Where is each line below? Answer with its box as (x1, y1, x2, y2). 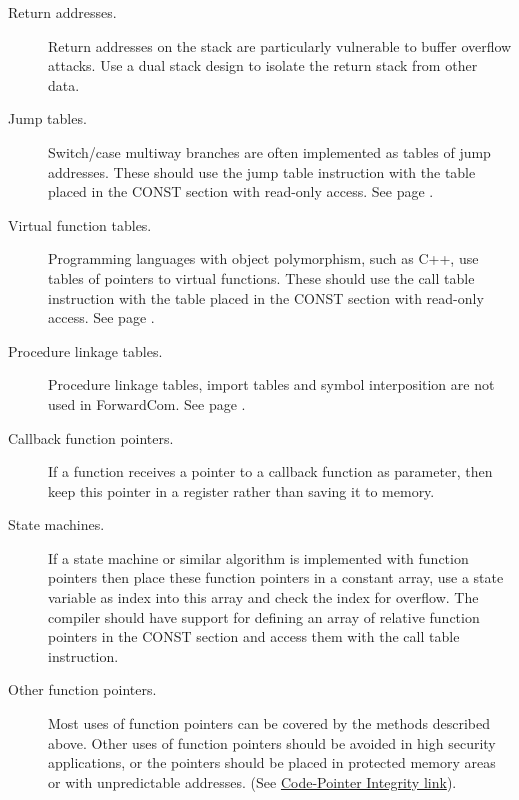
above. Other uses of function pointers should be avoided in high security (48, 732, 496, 753)
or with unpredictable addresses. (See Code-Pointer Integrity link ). (48, 771, 457, 792)
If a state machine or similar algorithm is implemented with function (48, 547, 469, 568)
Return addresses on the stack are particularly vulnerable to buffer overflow (48, 35, 512, 56)
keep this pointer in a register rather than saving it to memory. (48, 480, 435, 501)
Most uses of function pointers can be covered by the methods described (48, 713, 490, 734)
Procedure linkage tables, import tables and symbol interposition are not (48, 374, 495, 395)
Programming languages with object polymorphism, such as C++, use (48, 248, 479, 269)
